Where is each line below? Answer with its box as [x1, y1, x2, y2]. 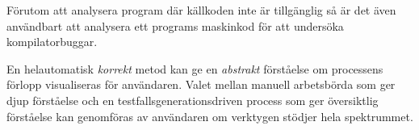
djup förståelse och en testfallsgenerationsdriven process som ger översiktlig [6, 91, 379, 108]
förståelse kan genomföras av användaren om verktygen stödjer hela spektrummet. [6, 107, 413, 124]
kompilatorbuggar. [6, 33, 98, 50]
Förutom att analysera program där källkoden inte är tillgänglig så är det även [6, 2, 396, 18]
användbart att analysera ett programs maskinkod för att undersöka [6, 17, 344, 34]
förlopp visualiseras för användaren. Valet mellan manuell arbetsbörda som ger [6, 76, 396, 93]
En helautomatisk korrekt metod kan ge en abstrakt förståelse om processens [6, 60, 383, 77]
